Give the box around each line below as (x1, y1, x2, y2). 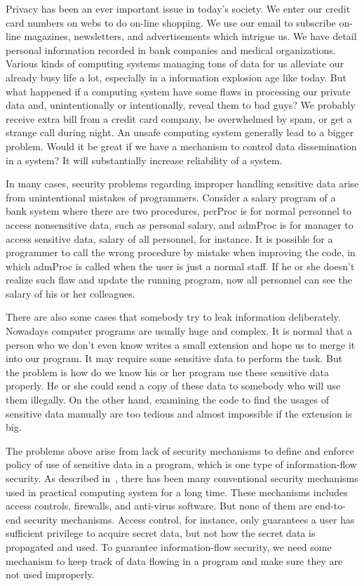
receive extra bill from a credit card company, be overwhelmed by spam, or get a (6, 111, 352, 126)
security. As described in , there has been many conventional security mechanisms (6, 471, 358, 485)
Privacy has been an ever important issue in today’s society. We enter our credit (6, 1, 351, 15)
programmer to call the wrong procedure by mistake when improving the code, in (6, 245, 356, 260)
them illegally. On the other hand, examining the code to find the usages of (6, 392, 330, 407)
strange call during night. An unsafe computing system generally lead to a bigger (6, 125, 354, 140)
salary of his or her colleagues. (6, 286, 135, 300)
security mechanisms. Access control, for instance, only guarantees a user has (24, 512, 355, 526)
